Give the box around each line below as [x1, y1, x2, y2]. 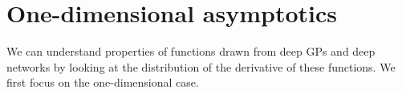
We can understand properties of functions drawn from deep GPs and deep [6, 43, 376, 60]
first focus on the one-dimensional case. [6, 74, 199, 91]
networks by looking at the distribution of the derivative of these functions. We [6, 58, 396, 75]
